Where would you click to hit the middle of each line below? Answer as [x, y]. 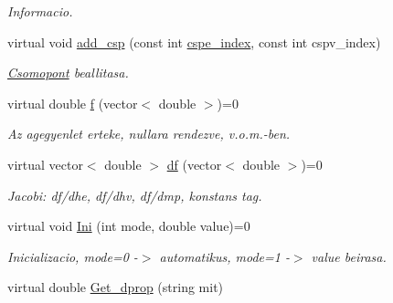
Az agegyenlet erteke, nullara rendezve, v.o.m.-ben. [149, 134]
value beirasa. [349, 256]
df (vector [194, 164]
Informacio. [40, 11]
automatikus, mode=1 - [224, 256]
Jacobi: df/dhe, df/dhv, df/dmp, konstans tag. [135, 195]
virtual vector [45, 164]
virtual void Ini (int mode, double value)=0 [129, 226]
